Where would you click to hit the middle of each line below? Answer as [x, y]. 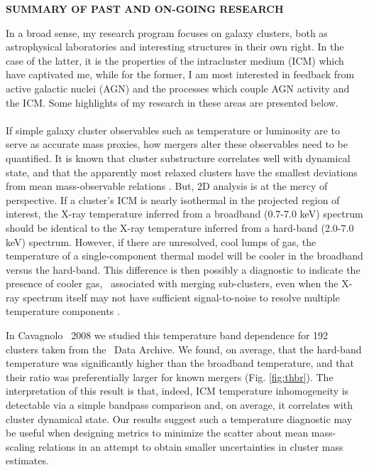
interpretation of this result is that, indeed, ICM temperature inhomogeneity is [177, 391]
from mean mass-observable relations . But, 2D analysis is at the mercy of [167, 186]
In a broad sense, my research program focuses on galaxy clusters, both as [167, 32]
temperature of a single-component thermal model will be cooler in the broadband [184, 256]
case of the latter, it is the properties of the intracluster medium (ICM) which [175, 60]
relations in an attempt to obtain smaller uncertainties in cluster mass [191, 446]
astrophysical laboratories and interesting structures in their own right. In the [175, 47]
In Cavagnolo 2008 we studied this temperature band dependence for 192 [167, 335]
